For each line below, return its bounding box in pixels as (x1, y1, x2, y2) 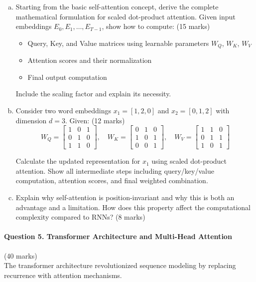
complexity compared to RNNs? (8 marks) (15, 212, 145, 222)
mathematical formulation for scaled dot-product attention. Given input (15, 11, 236, 21)
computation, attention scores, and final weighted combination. (15, 175, 208, 186)
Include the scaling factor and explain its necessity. (15, 88, 171, 99)
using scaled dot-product (151, 156, 227, 166)
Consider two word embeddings (15, 105, 111, 116)
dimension (15, 115, 47, 125)
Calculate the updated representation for (15, 156, 140, 166)
